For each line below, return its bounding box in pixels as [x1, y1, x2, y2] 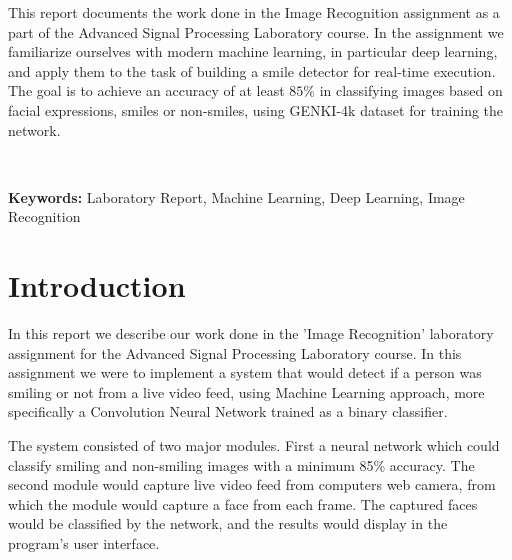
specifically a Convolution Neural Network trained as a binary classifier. [8, 401, 448, 422]
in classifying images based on [319, 80, 503, 101]
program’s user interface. [8, 533, 160, 553]
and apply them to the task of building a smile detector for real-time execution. [8, 60, 496, 81]
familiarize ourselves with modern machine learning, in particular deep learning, [8, 41, 498, 62]
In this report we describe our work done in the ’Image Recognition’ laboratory [8, 323, 494, 344]
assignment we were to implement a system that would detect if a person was [8, 362, 482, 383]
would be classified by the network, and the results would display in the [8, 513, 448, 534]
